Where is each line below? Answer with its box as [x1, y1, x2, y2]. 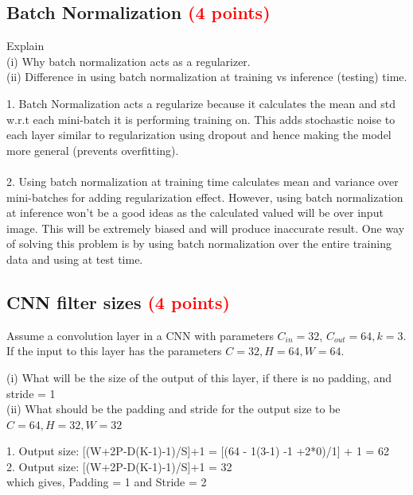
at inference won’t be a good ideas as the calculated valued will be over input [6, 204, 384, 221]
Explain [6, 37, 45, 54]
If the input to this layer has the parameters [6, 342, 222, 359]
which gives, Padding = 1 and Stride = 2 [6, 474, 207, 490]
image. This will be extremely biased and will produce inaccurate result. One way [6, 219, 405, 236]
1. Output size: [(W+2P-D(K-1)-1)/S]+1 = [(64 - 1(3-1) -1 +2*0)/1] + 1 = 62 [6, 443, 390, 459]
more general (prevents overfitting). [6, 141, 179, 158]
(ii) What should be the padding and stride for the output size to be [6, 400, 341, 417]
